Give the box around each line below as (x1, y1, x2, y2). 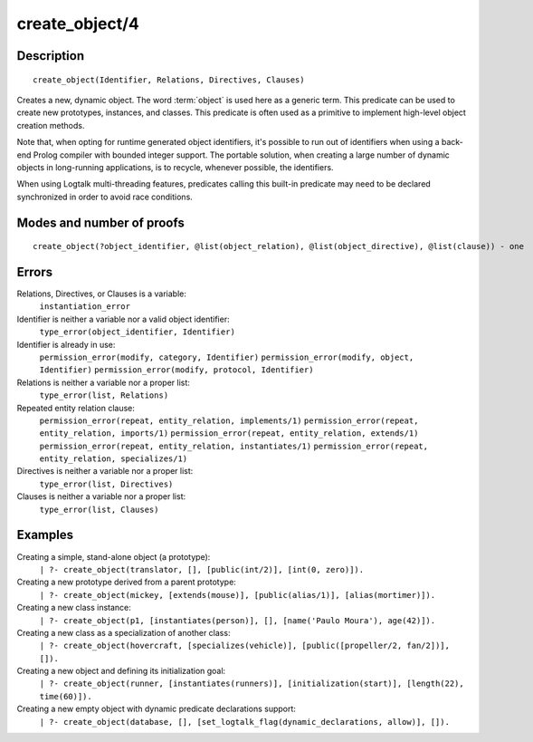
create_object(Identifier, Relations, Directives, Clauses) (33, 74, 305, 85)
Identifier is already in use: (16, 339, 116, 350)
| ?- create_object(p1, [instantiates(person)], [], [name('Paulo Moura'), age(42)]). (39, 615, 436, 625)
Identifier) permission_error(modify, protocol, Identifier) (39, 365, 314, 375)
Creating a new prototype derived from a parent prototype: (16, 576, 237, 588)
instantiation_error (39, 302, 131, 312)
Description (16, 48, 85, 63)
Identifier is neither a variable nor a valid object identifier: (16, 313, 230, 324)
